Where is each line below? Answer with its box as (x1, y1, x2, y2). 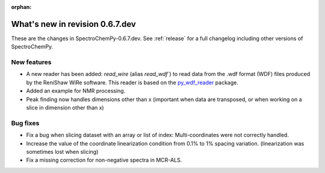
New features (11, 58, 52, 66)
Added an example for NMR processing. (26, 87, 126, 95)
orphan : (11, 4, 32, 10)
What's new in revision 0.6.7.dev (11, 19, 137, 29)
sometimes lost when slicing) (26, 148, 99, 155)
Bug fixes (11, 119, 40, 127)
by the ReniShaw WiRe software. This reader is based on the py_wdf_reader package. (26, 78, 239, 86)
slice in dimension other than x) (26, 104, 105, 111)
